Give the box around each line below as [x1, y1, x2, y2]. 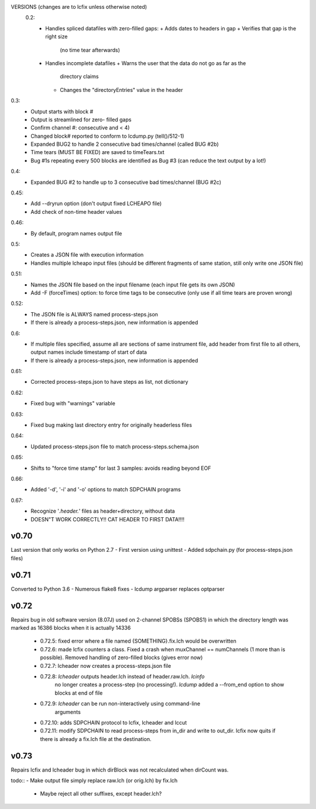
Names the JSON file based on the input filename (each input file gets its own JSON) [30, 281, 235, 288]
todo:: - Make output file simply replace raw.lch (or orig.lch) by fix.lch [11, 777, 178, 784]
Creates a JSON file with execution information [30, 251, 144, 258]
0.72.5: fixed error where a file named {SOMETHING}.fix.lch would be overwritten [40, 637, 236, 644]
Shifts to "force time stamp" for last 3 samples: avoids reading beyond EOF [30, 465, 211, 472]
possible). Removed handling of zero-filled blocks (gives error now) [40, 654, 203, 661]
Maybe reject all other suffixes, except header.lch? [40, 790, 162, 797]
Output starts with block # [30, 108, 94, 115]
